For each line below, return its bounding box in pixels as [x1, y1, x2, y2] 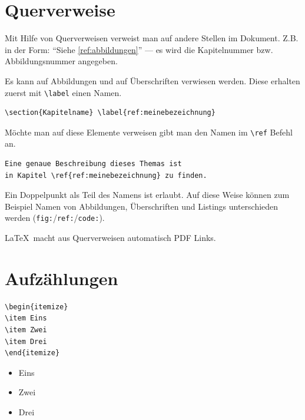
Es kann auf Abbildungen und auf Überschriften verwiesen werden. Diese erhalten [5, 74, 300, 87]
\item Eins [5, 314, 47, 323]
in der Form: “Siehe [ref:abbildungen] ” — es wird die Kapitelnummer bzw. [5, 43, 273, 55]
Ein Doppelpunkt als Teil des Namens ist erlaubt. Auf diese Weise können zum [5, 188, 290, 201]
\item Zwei [5, 325, 47, 334]
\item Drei [5, 337, 47, 346]
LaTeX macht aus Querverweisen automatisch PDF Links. [5, 232, 216, 244]
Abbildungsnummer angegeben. [5, 55, 118, 67]
